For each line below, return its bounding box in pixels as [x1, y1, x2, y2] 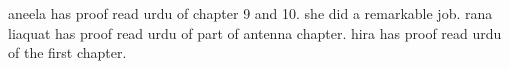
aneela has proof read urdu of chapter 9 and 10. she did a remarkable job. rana [8, 3, 493, 23]
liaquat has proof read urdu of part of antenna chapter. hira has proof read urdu [8, 22, 502, 43]
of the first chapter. [8, 42, 127, 63]
